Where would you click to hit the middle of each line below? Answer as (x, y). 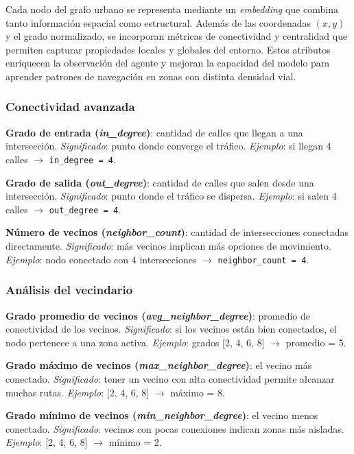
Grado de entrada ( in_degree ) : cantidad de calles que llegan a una (154, 132)
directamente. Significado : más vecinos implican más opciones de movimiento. (168, 246)
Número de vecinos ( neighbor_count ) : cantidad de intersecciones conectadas (177, 232)
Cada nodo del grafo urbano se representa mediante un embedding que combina (172, 9)
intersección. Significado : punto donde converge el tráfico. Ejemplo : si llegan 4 (168, 146)
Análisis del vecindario (69, 290)
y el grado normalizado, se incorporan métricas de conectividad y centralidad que (177, 36)
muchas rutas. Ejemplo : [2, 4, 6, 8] (78, 392)
